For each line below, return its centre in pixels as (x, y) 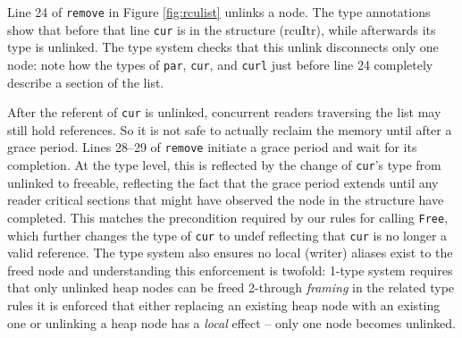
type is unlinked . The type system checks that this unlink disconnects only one (223, 47)
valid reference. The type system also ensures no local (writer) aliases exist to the (230, 253)
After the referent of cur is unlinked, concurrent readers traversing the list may (224, 112)
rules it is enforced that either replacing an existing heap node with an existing (224, 305)
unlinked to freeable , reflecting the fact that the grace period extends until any (223, 182)
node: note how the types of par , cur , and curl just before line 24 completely (220, 64)
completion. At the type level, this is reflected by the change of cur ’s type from (224, 165)
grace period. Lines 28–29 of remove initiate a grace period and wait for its (212, 147)
